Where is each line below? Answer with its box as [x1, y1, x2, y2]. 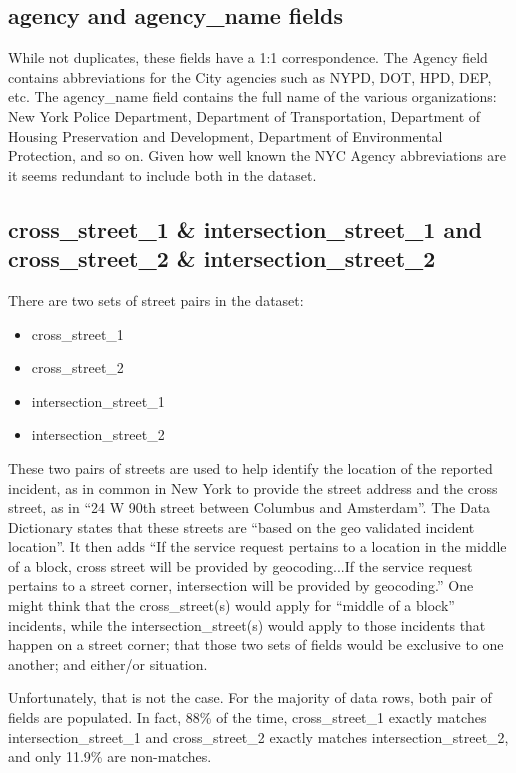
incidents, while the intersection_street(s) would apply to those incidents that [8, 614, 486, 635]
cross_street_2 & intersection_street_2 [8, 243, 436, 274]
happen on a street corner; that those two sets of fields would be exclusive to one [8, 634, 504, 655]
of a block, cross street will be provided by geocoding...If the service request [8, 555, 473, 576]
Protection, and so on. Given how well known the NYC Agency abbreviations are [8, 145, 506, 166]
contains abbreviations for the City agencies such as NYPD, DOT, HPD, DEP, [8, 66, 492, 87]
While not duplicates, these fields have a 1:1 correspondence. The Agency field [8, 47, 488, 68]
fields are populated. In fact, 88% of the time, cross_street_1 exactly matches [8, 707, 487, 728]
